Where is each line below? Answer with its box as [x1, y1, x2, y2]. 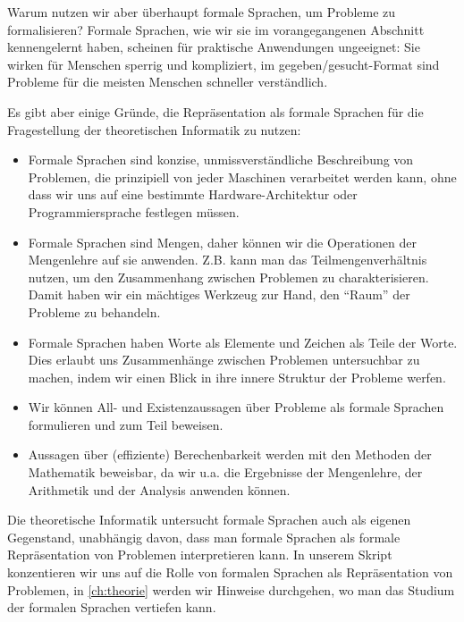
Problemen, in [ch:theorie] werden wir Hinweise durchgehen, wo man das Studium [7, 580, 455, 599]
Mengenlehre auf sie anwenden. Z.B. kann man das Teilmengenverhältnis [28, 250, 427, 269]
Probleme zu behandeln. [28, 302, 161, 321]
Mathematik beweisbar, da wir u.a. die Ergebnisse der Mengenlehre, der [28, 463, 423, 482]
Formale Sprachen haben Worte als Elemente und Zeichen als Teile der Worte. [28, 332, 458, 351]
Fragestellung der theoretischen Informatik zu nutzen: [7, 120, 301, 139]
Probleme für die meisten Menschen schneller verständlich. [7, 72, 328, 91]
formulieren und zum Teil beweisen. [28, 415, 224, 433]
